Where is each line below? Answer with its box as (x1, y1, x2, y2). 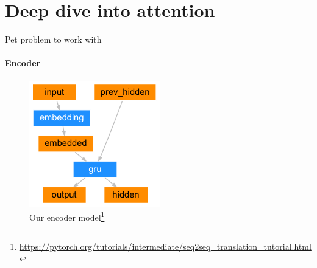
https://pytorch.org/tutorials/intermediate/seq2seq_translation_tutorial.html (19, 240, 312, 253)
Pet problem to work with (5, 33, 102, 46)
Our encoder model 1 (29, 209, 105, 223)
